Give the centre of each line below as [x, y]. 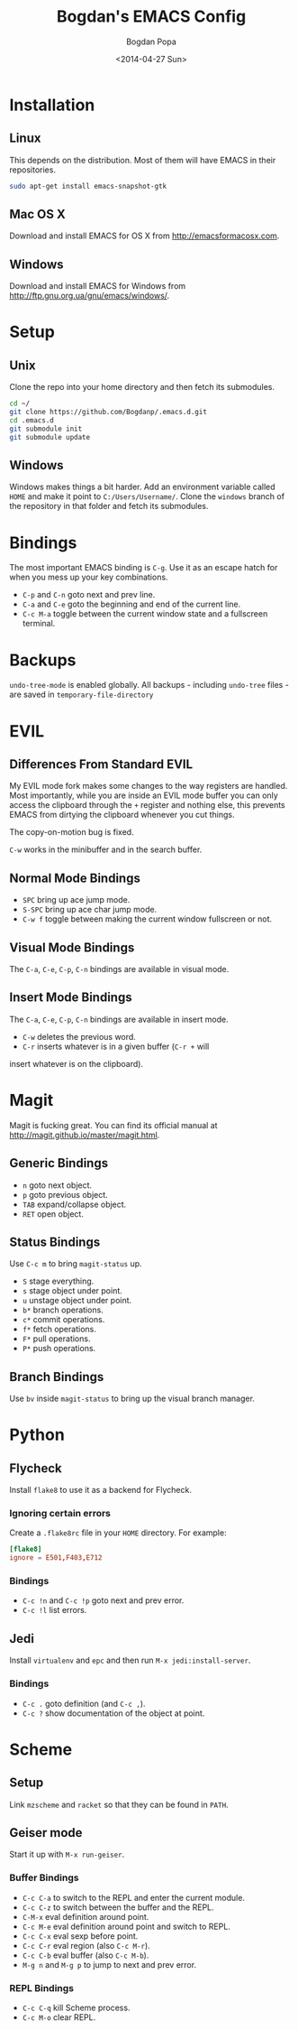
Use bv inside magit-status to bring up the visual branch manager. [132, 1399]
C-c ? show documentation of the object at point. [113, 1713]
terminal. [39, 624]
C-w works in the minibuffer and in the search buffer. [106, 849]
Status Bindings [55, 1242]
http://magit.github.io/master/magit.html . [85, 1135]
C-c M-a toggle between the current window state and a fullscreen [145, 614]
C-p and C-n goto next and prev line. [89, 595]
